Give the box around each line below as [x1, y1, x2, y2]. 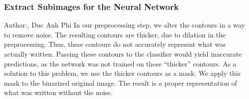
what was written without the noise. [4, 87, 113, 98]
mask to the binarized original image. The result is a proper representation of [4, 77, 237, 88]
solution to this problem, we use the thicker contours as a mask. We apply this [4, 68, 241, 78]
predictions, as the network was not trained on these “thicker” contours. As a [4, 58, 237, 68]
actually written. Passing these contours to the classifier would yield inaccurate [4, 49, 242, 59]
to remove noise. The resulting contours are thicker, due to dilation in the [4, 29, 226, 39]
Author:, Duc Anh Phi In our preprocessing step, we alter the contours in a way [4, 20, 245, 30]
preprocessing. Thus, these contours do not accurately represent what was [4, 39, 226, 49]
